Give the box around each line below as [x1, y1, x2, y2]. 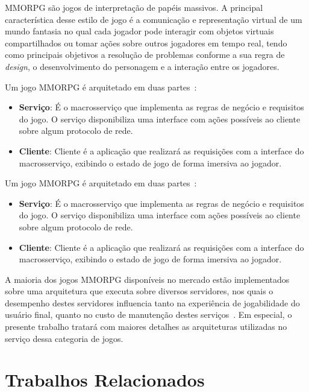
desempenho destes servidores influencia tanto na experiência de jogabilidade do [5, 296, 300, 309]
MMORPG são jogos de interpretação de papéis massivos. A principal [5, 1, 263, 13]
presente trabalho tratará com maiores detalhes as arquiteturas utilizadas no [5, 320, 287, 333]
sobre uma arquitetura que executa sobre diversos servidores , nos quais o [5, 285, 273, 297]
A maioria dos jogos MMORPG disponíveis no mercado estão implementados [5, 273, 290, 285]
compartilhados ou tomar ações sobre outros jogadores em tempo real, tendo [5, 36, 287, 49]
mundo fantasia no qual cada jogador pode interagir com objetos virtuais [5, 25, 274, 37]
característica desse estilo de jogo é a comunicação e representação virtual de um [5, 13, 302, 25]
